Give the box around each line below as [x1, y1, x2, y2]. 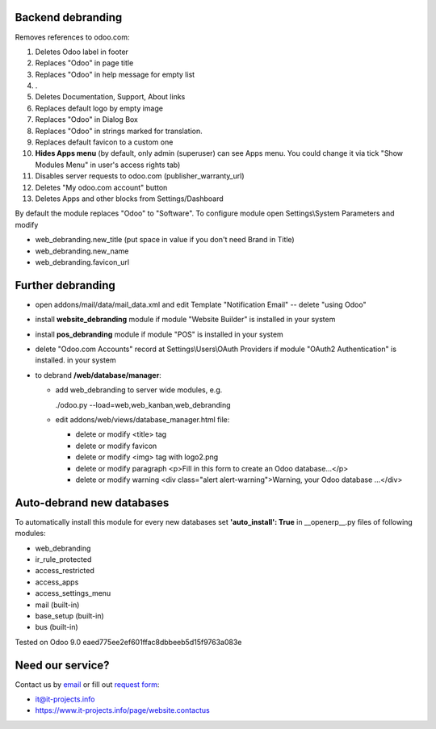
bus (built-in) [35, 622, 78, 632]
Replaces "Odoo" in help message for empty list [35, 69, 195, 79]
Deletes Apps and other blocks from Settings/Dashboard [35, 194, 224, 203]
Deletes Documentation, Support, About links [35, 92, 186, 102]
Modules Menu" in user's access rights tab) [35, 160, 181, 170]
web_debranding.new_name [35, 246, 129, 256]
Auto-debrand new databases [15, 496, 170, 509]
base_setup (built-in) [35, 610, 104, 621]
